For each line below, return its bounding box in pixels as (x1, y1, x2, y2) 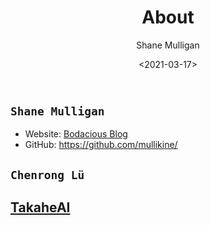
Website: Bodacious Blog (24, 128, 128, 140)
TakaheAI (10, 199, 71, 216)
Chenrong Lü (10, 167, 85, 182)
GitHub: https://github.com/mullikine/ (24, 139, 178, 151)
